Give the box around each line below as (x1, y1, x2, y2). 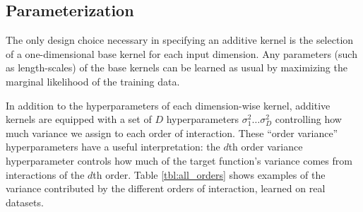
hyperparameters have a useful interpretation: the (6, 139, 220, 154)
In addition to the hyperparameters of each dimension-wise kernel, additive (6, 98, 331, 112)
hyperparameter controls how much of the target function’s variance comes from (6, 153, 352, 167)
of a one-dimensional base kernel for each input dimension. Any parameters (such (6, 46, 357, 61)
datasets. (6, 194, 44, 209)
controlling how (275, 112, 342, 126)
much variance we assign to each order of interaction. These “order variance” (6, 125, 338, 140)
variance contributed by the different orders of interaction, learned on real (6, 181, 326, 196)
